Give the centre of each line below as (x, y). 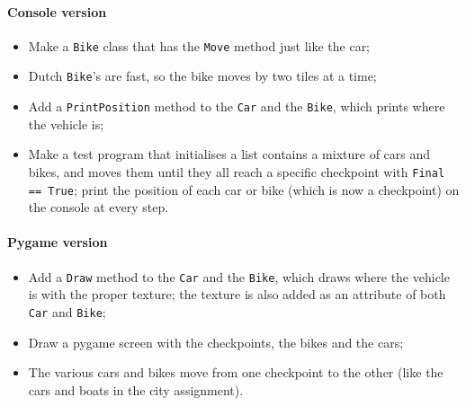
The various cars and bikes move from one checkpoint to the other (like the (236, 372)
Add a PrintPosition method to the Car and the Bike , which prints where (237, 106)
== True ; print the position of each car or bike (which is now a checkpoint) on (244, 189)
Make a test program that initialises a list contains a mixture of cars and (229, 154)
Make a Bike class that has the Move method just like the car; (199, 45)
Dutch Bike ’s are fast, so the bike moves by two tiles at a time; (202, 76)
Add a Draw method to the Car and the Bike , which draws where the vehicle (239, 276)
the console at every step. (99, 207)
